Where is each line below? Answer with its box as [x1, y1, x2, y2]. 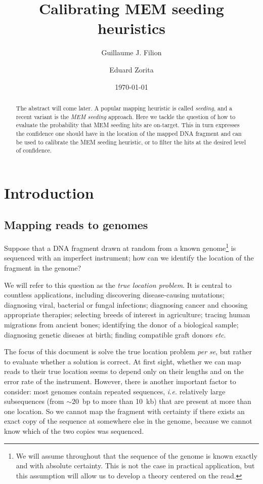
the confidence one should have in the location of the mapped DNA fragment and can [16, 129, 242, 137]
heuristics [98, 18, 165, 39]
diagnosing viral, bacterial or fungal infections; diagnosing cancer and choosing [4, 299, 248, 310]
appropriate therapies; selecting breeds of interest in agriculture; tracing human [4, 309, 250, 320]
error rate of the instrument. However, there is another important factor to [4, 376, 236, 386]
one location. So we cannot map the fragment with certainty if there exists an [4, 405, 245, 416]
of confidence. [16, 146, 52, 155]
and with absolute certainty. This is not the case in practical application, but [16, 460, 255, 471]
